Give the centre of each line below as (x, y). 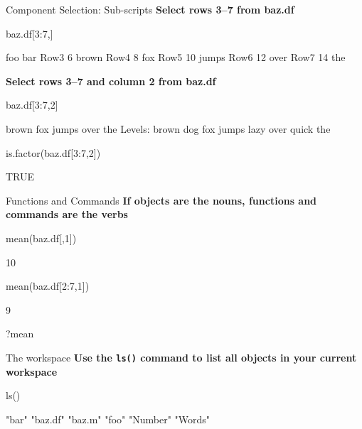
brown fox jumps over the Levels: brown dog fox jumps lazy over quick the (168, 128)
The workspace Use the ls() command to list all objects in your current (181, 357)
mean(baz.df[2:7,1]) (48, 286)
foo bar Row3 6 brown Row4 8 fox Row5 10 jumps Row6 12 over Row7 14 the (176, 57)
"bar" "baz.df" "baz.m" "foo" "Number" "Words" (108, 419)
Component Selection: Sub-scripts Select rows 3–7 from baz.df (150, 9)
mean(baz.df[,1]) (41, 238)
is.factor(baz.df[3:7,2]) (53, 152)
